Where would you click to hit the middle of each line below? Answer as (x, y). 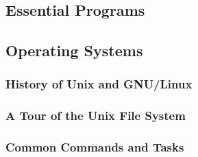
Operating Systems (74, 50)
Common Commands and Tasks (95, 147)
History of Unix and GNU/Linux (99, 84)
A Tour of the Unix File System (96, 116)
